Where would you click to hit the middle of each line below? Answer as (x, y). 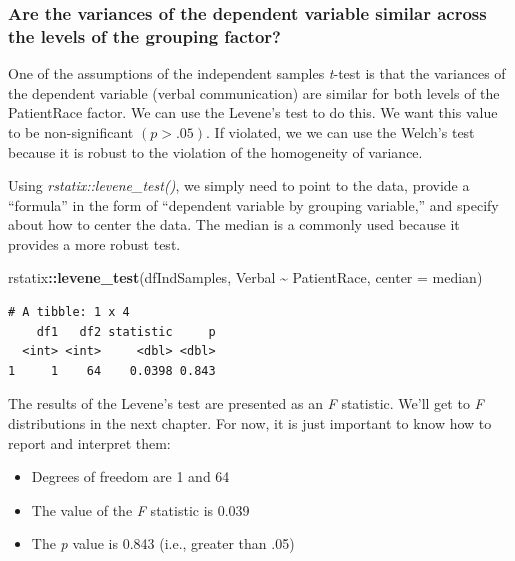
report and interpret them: (89, 442)
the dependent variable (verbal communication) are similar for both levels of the (254, 92)
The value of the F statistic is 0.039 (140, 509)
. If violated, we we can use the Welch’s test (340, 131)
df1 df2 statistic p (126, 331)
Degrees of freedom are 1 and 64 (130, 476)
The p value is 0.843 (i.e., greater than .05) (163, 543)
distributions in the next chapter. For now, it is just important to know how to (250, 423)
